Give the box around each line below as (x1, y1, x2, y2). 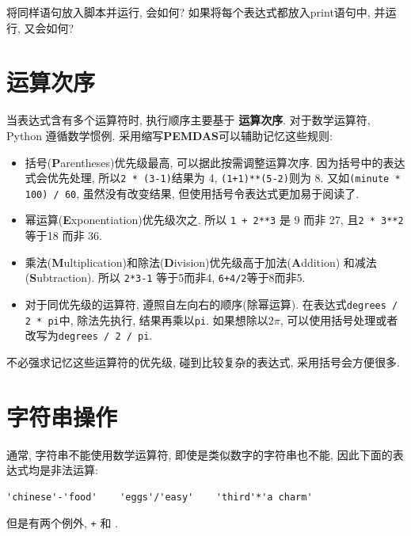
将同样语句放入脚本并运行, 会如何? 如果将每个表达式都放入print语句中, (6, 4, 371, 20)
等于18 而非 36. (25, 227, 103, 244)
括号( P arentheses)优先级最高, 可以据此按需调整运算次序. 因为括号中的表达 (25, 154, 405, 170)
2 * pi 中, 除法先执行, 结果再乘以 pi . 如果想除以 (25, 311, 268, 328)
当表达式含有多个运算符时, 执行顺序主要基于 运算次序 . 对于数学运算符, (6, 112, 371, 128)
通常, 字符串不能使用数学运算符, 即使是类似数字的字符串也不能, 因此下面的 (6, 446, 393, 462)
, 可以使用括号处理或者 (280, 311, 398, 328)
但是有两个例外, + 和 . (6, 515, 118, 531)
